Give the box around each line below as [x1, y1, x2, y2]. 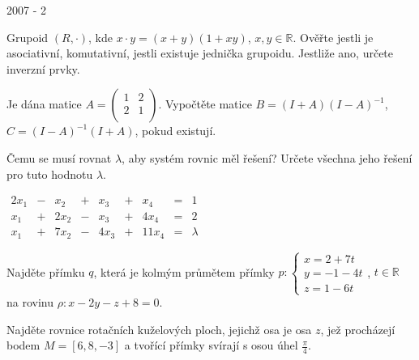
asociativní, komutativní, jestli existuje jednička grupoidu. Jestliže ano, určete [6, 44, 394, 61]
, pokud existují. [135, 122, 216, 139]
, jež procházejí [320, 320, 395, 337]
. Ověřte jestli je [293, 28, 374, 45]
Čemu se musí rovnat [6, 149, 112, 166]
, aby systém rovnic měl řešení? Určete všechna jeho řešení [122, 149, 413, 166]
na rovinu [6, 294, 54, 311]
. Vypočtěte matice [158, 95, 252, 112]
